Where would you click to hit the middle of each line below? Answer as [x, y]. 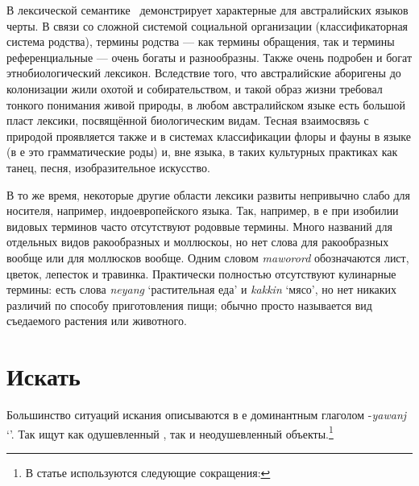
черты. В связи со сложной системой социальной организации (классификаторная [207, 25]
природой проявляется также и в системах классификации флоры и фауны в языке [209, 136]
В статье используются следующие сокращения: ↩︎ [148, 472]
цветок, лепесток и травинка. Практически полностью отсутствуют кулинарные [201, 273]
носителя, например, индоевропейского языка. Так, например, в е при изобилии [203, 210]
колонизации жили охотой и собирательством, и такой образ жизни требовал [195, 88]
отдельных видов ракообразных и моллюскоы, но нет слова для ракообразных [198, 242]
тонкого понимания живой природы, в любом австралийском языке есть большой [206, 104]
